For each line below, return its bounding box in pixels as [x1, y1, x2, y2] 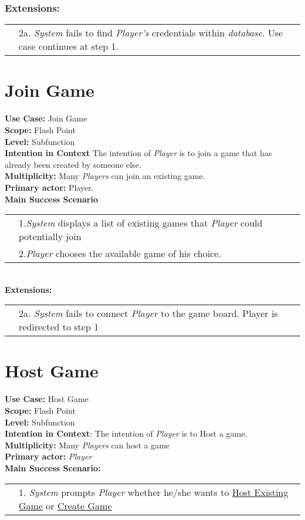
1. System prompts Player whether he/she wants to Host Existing [19, 485, 289, 499]
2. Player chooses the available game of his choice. [19, 247, 221, 261]
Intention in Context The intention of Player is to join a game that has [5, 147, 272, 159]
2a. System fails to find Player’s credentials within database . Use [19, 26, 283, 40]
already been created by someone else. [5, 158, 141, 170]
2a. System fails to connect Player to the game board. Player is [19, 306, 278, 320]
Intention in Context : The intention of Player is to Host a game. [5, 427, 248, 440]
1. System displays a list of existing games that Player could [19, 216, 263, 230]
